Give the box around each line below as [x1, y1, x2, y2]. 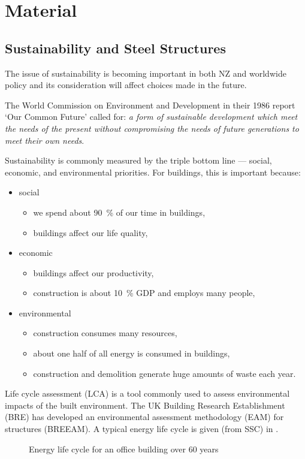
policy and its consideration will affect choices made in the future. [5, 78, 247, 91]
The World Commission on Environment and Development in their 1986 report [5, 98, 295, 111]
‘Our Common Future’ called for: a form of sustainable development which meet [5, 110, 298, 123]
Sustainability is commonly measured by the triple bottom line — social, [5, 154, 272, 167]
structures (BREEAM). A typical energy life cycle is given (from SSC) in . [5, 422, 279, 435]
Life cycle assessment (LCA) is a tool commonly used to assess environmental [5, 387, 290, 400]
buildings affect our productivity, [33, 266, 154, 279]
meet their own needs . [5, 134, 84, 146]
